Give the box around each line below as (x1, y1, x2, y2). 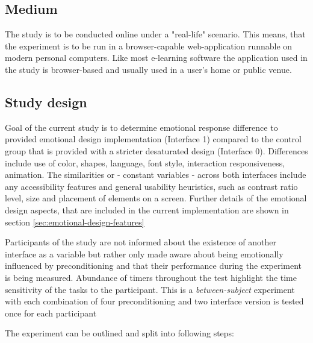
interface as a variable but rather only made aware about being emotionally (5, 247, 284, 260)
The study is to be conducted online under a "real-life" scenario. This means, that (5, 28, 306, 40)
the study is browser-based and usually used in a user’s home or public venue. (5, 63, 292, 75)
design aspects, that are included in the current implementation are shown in (5, 203, 289, 216)
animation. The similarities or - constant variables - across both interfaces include (5, 168, 306, 181)
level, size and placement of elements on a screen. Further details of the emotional (5, 192, 307, 204)
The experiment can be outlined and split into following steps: (5, 327, 235, 339)
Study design (5, 92, 87, 111)
